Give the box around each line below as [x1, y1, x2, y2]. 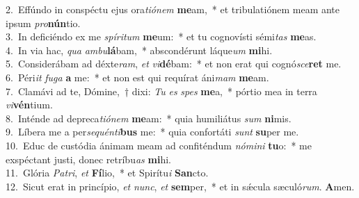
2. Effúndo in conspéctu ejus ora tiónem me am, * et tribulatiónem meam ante [6, 2, 340, 16]
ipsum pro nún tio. [6, 15, 81, 30]
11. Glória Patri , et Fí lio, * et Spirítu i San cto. [6, 165, 209, 180]
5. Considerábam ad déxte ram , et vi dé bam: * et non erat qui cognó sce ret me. [6, 56, 342, 71]
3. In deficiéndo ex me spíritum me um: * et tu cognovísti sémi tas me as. [6, 29, 317, 44]
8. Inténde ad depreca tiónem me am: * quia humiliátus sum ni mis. [6, 110, 292, 125]
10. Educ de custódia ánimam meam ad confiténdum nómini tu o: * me [6, 138, 312, 152]
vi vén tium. [6, 97, 53, 112]
